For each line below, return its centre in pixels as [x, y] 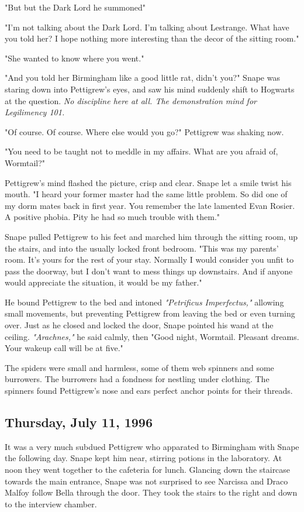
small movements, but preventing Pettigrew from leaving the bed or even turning [150, 313]
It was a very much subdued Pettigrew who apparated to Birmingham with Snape [152, 446]
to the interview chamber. [51, 504]
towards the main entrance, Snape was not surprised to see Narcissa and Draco [146, 481]
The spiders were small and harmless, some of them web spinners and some [139, 367]
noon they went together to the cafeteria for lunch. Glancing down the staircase [148, 470]
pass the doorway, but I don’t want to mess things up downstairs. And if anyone [149, 271]
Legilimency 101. [35, 112]
